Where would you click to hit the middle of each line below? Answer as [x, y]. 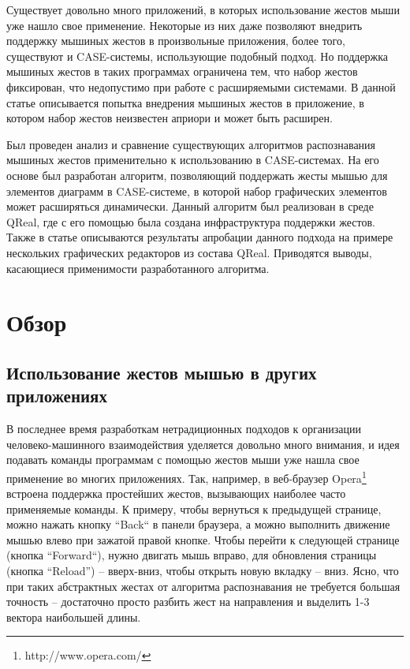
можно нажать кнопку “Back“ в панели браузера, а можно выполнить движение [198, 524]
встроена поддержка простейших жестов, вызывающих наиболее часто [176, 493]
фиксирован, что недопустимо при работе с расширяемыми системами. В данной [201, 86]
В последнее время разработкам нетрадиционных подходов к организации [184, 429]
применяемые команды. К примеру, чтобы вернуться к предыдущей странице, [194, 508]
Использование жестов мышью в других [162, 372]
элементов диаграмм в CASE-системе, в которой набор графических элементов [197, 191]
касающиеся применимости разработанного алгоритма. [138, 268]
